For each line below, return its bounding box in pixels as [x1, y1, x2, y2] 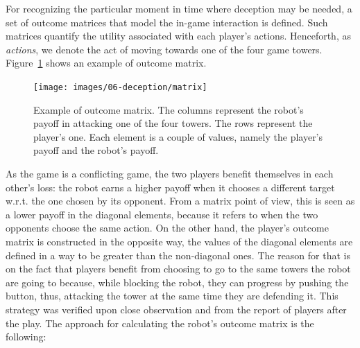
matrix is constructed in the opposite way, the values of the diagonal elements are [6, 234, 353, 248]
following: [6, 329, 46, 344]
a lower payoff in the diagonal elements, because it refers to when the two [6, 207, 318, 221]
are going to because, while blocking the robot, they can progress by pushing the [6, 275, 349, 289]
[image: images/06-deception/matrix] [33, 82, 207, 92]
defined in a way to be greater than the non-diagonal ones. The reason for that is [6, 247, 350, 262]
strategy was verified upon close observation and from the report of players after [6, 302, 347, 316]
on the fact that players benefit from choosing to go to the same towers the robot [6, 261, 351, 276]
